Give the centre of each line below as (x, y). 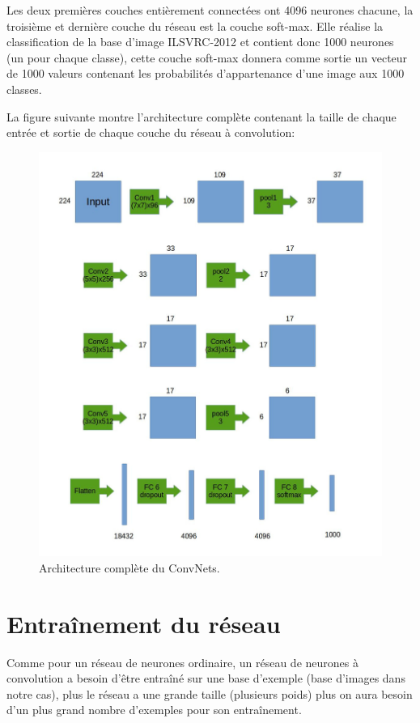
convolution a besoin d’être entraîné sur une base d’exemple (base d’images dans (206, 678)
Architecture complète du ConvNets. (129, 567)
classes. (24, 89)
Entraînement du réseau (144, 623)
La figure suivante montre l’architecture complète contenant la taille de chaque (202, 116)
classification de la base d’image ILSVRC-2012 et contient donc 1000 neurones (200, 42)
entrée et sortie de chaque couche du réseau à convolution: (151, 132)
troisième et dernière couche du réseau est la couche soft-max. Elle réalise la (195, 26)
